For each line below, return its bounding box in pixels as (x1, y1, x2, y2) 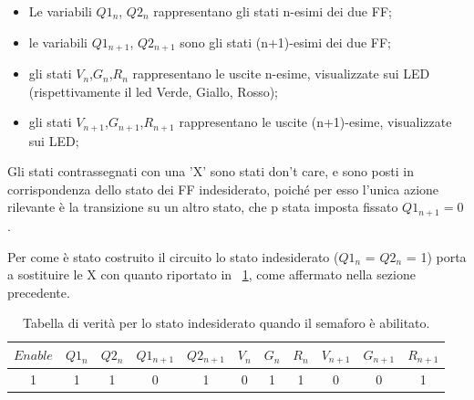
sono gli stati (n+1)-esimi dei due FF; (180, 32, 391, 51)
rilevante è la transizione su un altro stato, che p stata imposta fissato (7, 197, 398, 216)
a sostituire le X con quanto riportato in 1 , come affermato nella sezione (7, 265, 416, 284)
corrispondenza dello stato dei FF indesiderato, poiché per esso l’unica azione (7, 179, 439, 198)
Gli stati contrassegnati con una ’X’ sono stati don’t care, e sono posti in (7, 162, 414, 181)
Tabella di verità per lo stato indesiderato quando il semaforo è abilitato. (22, 313, 430, 332)
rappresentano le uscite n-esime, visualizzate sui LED (132, 64, 430, 83)
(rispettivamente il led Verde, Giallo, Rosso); (28, 81, 279, 100)
